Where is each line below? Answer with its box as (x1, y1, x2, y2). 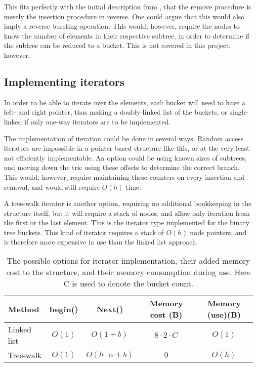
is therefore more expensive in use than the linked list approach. (4, 237, 198, 247)
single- (229, 107, 249, 117)
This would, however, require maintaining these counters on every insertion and (4, 171, 245, 182)
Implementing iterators (4, 74, 125, 89)
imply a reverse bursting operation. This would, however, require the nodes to (4, 21, 240, 31)
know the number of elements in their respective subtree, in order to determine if (4, 30, 250, 41)
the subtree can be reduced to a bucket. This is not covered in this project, (4, 40, 231, 50)
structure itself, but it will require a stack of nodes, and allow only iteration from (4, 207, 250, 218)
